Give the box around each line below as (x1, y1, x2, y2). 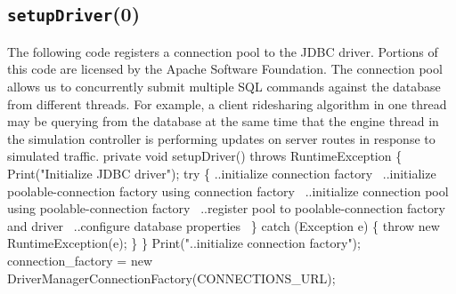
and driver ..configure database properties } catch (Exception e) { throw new (7, 216, 440, 234)
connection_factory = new (7, 250, 152, 269)
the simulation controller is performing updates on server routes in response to (7, 129, 436, 147)
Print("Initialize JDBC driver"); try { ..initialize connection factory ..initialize (7, 163, 436, 182)
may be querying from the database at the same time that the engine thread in (7, 112, 439, 131)
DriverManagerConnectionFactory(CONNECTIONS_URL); (7, 268, 336, 287)
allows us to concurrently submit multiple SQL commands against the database (7, 76, 441, 95)
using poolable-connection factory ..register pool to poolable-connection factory (7, 199, 445, 218)
